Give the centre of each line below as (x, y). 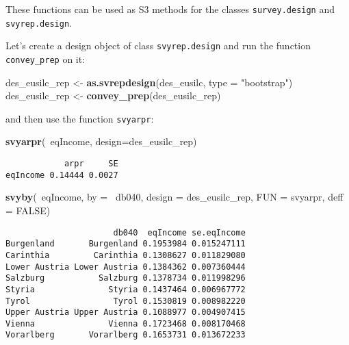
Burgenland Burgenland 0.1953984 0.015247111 (126, 244)
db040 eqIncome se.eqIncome (179, 232)
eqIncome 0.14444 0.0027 (62, 175)
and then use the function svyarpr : (80, 118)
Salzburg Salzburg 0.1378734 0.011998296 (126, 278)
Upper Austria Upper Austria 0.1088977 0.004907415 (126, 312)
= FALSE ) (28, 210)
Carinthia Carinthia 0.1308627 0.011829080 (126, 255)
